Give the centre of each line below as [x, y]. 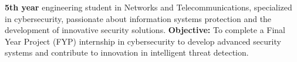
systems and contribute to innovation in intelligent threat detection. [127, 52]
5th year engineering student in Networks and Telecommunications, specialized [148, 7]
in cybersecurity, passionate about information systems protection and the [138, 18]
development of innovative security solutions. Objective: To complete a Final [145, 30]
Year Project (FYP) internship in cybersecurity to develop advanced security [143, 41]
